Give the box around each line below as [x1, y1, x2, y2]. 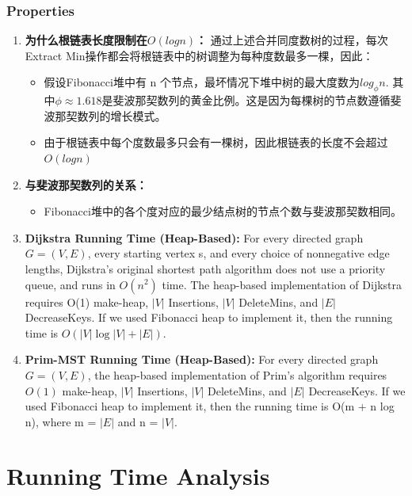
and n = [117, 413, 158, 429]
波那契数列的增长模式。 [44, 107, 166, 124]
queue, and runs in [25, 276, 116, 292]
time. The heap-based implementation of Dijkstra [162, 276, 402, 292]
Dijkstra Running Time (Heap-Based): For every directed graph [25, 229, 364, 246]
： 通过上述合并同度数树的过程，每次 [196, 32, 388, 48]
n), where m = [25, 413, 97, 429]
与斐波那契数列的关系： [25, 176, 147, 193]
